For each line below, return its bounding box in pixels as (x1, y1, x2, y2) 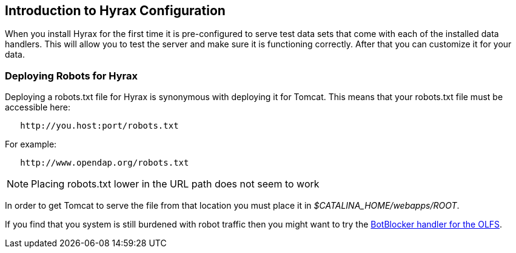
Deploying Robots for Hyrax (5, 69, 138, 82)
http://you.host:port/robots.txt (20, 121, 179, 131)
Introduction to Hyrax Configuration (5, 3, 226, 18)
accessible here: (5, 102, 70, 113)
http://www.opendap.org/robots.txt (20, 158, 189, 168)
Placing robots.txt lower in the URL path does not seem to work (31, 178, 320, 191)
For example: (5, 139, 57, 150)
